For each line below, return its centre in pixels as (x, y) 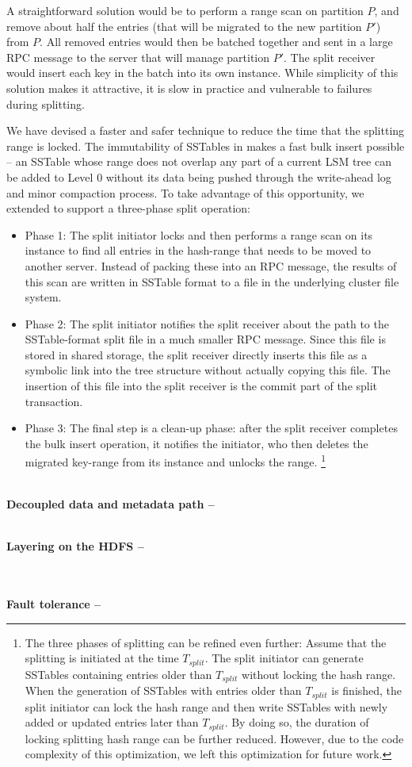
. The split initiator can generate (284, 658)
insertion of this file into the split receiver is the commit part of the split (201, 386)
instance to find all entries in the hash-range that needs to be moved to (198, 250)
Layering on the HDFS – (75, 546)
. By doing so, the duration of (297, 722)
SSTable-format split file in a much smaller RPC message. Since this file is (205, 339)
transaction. (54, 401)
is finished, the (367, 690)
